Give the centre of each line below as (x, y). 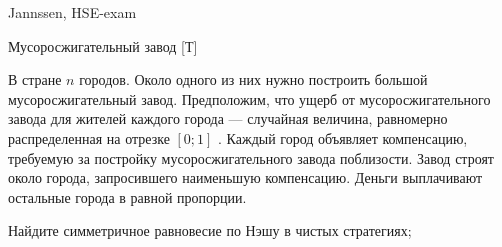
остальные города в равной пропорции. (127, 196)
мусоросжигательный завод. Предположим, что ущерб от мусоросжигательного (249, 98)
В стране (35, 79)
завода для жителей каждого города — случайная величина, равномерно (228, 118)
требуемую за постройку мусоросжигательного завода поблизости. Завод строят (251, 157)
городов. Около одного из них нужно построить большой (253, 79)
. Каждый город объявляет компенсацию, (343, 137)
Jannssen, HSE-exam (72, 12)
